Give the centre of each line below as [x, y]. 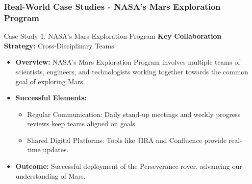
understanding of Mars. [50, 175]
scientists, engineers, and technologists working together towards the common [132, 71]
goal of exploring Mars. [50, 81]
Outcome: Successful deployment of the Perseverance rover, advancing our [129, 166]
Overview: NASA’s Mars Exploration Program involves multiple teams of [128, 62]
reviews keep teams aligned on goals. [82, 124]
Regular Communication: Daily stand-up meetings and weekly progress [134, 114]
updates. [56, 149]
